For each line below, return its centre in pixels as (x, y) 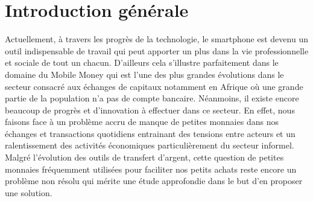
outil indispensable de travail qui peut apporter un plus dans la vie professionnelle (157, 50)
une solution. (29, 192)
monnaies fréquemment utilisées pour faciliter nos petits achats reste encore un (151, 169)
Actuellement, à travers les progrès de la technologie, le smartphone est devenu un (156, 39)
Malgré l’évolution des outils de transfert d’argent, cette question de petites (144, 157)
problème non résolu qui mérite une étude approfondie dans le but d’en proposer (154, 181)
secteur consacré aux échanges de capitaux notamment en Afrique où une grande (154, 86)
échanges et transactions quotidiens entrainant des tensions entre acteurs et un (150, 133)
